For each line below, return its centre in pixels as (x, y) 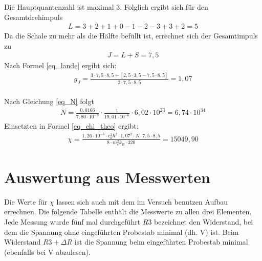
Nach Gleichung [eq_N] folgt (49, 101)
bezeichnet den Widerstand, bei (204, 221)
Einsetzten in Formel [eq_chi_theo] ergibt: (71, 126)
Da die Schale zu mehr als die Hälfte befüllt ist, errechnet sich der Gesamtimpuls (131, 36)
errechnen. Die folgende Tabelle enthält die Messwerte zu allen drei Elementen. (128, 212)
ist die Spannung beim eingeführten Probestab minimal (161, 242)
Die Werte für (26, 201)
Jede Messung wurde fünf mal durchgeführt (72, 221)
